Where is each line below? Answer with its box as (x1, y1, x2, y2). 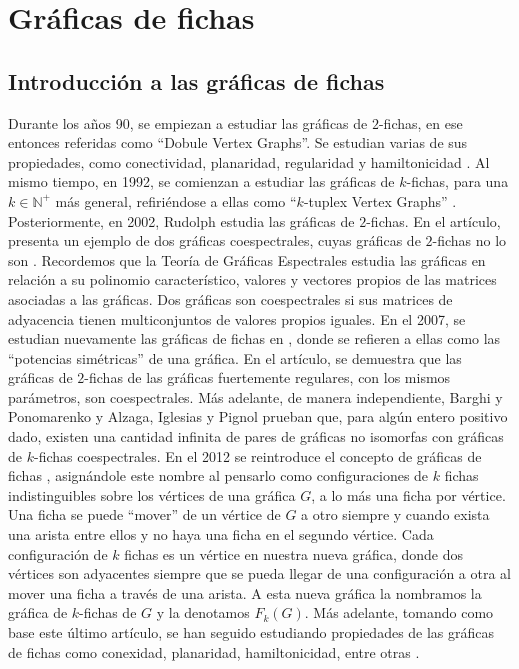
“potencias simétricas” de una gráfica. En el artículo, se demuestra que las (8, 347, 462, 368)
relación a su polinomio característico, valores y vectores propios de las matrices (8, 269, 497, 290)
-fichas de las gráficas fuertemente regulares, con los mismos (84, 367, 451, 388)
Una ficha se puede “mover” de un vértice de (8, 504, 281, 525)
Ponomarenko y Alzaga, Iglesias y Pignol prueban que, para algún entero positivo (8, 406, 508, 427)
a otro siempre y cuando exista (301, 504, 490, 525)
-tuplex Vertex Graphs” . (303, 190, 457, 211)
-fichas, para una (406, 171, 509, 192)
